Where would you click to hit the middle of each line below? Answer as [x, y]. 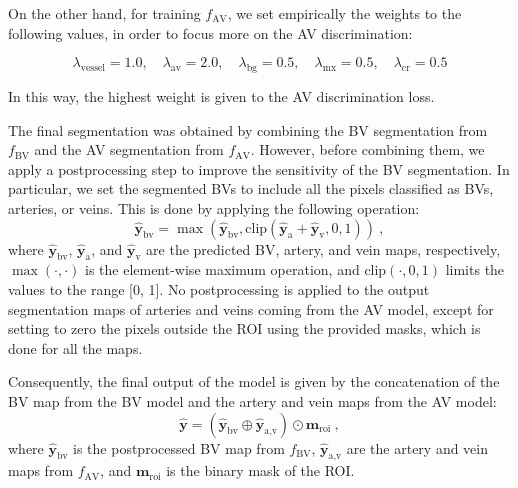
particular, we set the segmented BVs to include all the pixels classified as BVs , [251, 188]
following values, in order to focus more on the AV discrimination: [210, 32]
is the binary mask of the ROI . [260, 470]
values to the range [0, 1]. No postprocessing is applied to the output [219, 288]
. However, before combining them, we [367, 149]
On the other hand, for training [104, 13]
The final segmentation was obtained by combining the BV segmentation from [248, 129]
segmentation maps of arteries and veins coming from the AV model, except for [251, 308]
